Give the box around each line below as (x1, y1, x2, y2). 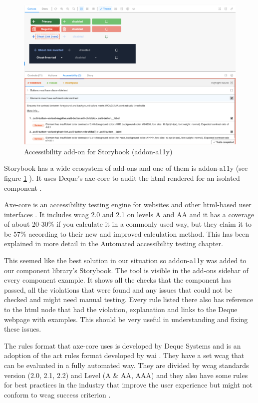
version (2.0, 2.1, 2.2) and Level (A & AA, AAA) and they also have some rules (4, 370, 248, 380)
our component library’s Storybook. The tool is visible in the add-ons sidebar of (4, 265, 249, 275)
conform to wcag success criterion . (4, 389, 111, 400)
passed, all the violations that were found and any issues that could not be (4, 284, 233, 295)
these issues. (4, 324, 41, 334)
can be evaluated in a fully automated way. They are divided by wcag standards (4, 360, 249, 371)
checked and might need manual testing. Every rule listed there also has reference (4, 294, 254, 305)
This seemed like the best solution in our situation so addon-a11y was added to (4, 255, 247, 266)
